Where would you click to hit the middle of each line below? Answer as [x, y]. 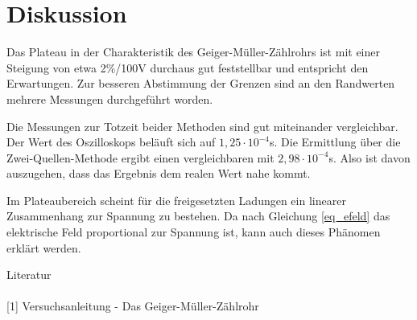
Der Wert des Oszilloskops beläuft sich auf [111, 142]
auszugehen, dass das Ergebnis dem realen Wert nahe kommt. [159, 173]
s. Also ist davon [370, 157]
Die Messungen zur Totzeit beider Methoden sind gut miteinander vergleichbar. [202, 126]
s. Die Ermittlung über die [335, 142]
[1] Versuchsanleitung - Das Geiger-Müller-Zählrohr [133, 306]
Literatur [29, 275]
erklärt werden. [44, 247]
